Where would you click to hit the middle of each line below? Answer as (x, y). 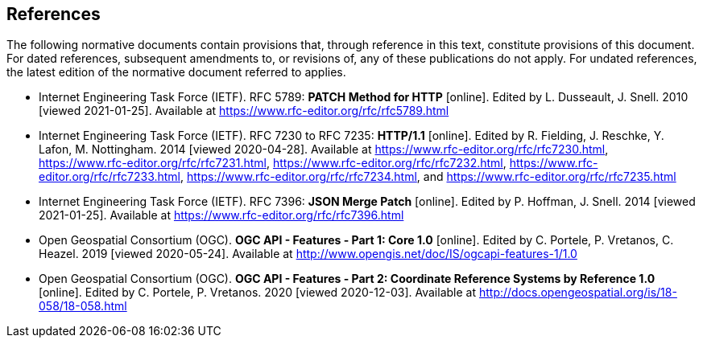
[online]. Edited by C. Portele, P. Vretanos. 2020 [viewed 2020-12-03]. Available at (258, 293)
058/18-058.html (83, 306)
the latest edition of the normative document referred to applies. (176, 72)
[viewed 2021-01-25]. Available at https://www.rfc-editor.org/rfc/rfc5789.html (244, 111)
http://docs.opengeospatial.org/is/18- (578, 293)
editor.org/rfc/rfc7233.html (110, 177)
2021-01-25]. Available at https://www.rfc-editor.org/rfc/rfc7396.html (221, 215)
